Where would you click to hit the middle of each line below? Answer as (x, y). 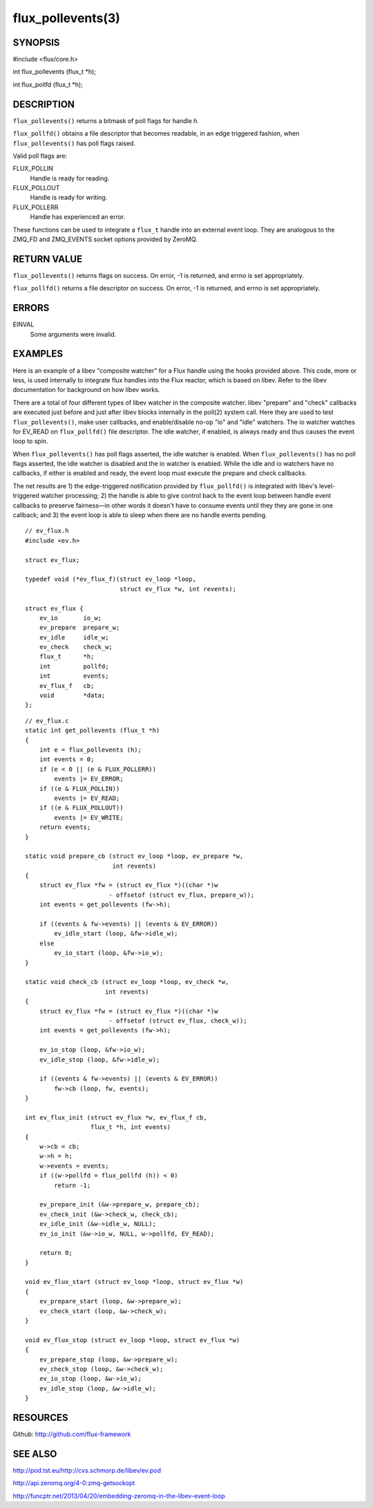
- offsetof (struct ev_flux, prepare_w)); (181, 895)
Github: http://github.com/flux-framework (72, 1434)
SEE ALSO (35, 1454)
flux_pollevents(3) (67, 18)
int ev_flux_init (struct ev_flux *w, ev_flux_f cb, (116, 1117)
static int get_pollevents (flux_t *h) (93, 730)
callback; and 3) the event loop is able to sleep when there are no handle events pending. (140, 515)
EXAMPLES (38, 354)
